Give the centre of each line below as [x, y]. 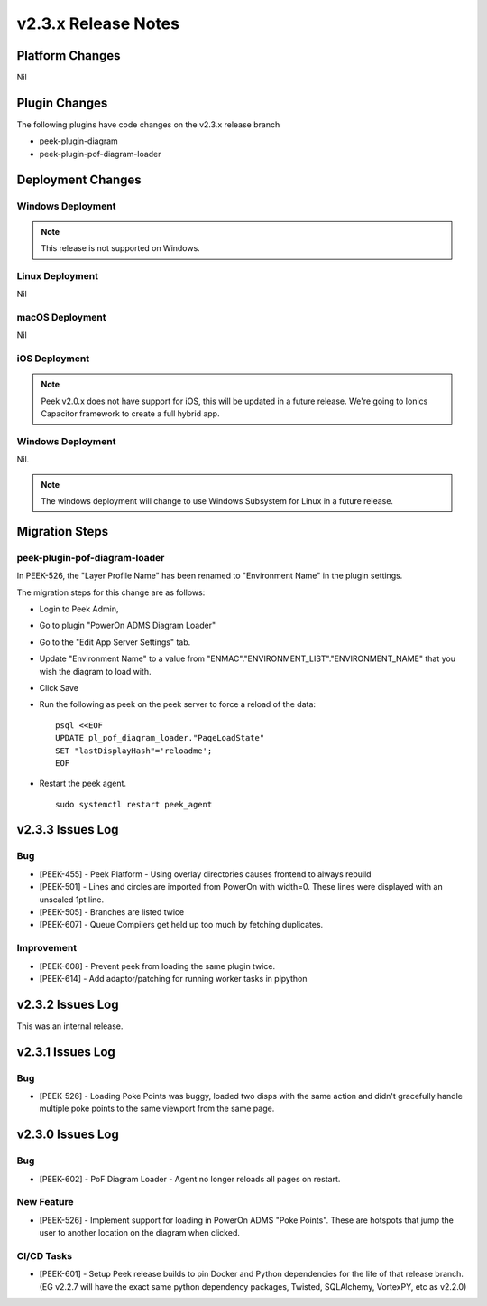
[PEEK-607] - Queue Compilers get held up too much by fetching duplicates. [181, 925]
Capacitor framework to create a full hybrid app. [130, 414]
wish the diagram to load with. [95, 671]
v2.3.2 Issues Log [68, 1004]
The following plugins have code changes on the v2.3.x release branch [148, 124]
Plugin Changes [62, 103]
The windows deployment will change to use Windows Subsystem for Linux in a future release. [217, 501]
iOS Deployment [53, 359]
